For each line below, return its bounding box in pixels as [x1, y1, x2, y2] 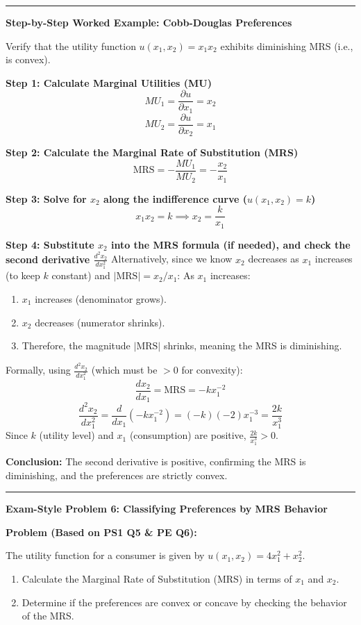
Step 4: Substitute [6, 237, 94, 251]
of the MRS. [22, 608, 74, 623]
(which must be [91, 362, 158, 377]
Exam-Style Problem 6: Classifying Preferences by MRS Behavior [6, 501, 328, 516]
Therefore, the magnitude [22, 338, 131, 353]
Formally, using [6, 362, 71, 377]
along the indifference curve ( [103, 191, 247, 206]
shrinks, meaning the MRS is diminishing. [163, 338, 342, 353]
